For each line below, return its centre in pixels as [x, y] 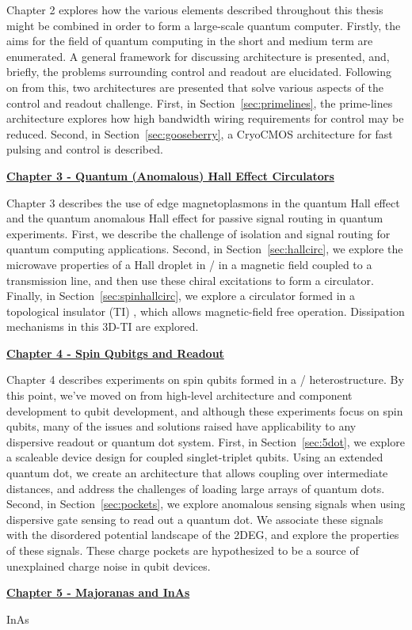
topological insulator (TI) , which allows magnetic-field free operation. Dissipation [206, 311]
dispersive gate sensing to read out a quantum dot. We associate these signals [195, 519]
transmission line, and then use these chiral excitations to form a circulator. [190, 280]
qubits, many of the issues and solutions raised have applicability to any [181, 426]
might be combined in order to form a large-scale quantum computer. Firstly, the [204, 25]
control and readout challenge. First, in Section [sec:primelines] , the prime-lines [200, 102]
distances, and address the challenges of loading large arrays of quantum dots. [196, 488]
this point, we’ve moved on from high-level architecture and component [179, 395]
